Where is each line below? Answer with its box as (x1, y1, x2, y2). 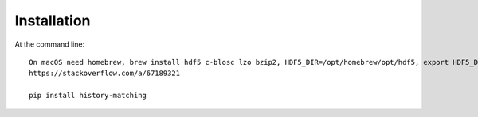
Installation (14, 12, 91, 29)
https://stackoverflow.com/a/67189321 (29, 69, 181, 78)
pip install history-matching (29, 91, 147, 100)
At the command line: (14, 40, 85, 49)
